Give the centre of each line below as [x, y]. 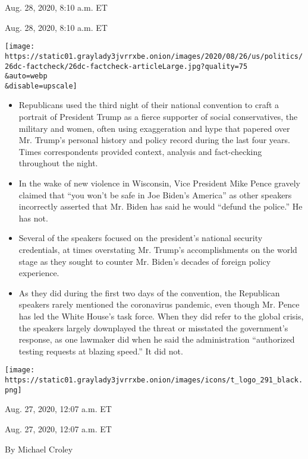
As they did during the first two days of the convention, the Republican [149, 292]
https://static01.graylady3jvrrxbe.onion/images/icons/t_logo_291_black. [154, 380]
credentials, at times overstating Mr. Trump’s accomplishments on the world [158, 249]
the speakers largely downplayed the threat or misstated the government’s [153, 327]
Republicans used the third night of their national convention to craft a [149, 105]
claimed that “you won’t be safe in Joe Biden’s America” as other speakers [155, 194]
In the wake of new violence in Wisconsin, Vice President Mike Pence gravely [159, 183]
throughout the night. [58, 163]
